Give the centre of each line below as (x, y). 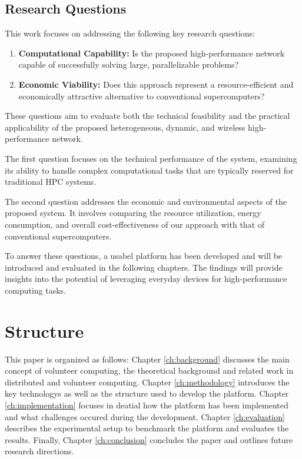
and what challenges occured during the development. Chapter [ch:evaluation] (145, 416)
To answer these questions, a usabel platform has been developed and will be (144, 256)
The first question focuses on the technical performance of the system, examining (151, 158)
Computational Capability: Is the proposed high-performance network (152, 53)
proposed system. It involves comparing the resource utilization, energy (133, 213)
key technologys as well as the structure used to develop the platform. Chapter (147, 393)
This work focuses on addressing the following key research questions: (130, 33)
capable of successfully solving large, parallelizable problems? (129, 64)
